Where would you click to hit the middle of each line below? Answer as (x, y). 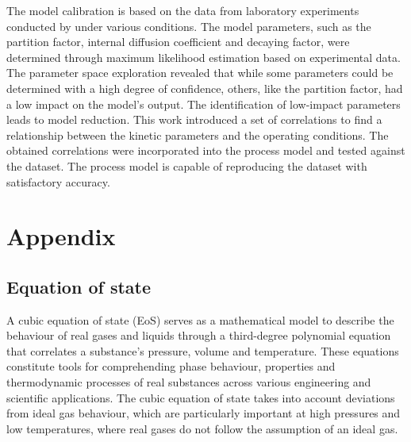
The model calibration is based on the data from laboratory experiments (183, 10)
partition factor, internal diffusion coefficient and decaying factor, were (178, 42)
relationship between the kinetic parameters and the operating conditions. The (198, 135)
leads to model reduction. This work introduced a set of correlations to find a (194, 119)
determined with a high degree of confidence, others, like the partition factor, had (205, 88)
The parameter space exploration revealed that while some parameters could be (200, 73)
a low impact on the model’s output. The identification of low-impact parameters (204, 104)
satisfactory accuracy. (58, 181)
